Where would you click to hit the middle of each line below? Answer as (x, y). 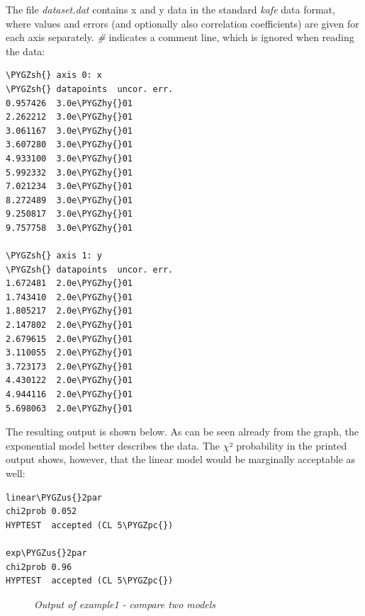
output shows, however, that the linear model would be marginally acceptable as (181, 459)
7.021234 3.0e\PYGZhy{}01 (69, 187)
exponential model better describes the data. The (113, 445)
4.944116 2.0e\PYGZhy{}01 (69, 395)
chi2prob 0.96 (39, 567)
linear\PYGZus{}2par (54, 497)
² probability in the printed (288, 445)
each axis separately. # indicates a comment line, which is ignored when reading (180, 37)
